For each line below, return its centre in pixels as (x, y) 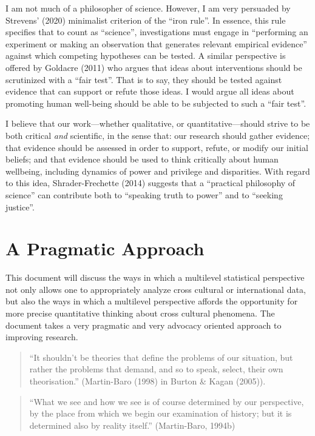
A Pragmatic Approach (105, 248)
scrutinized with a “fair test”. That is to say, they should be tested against (144, 79)
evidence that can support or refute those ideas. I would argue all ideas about (150, 91)
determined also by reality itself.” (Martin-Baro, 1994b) (132, 425)
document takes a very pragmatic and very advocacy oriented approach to (144, 325)
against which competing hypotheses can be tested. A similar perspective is (146, 55)
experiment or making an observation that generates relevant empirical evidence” (156, 43)
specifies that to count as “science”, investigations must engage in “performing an (157, 32)
